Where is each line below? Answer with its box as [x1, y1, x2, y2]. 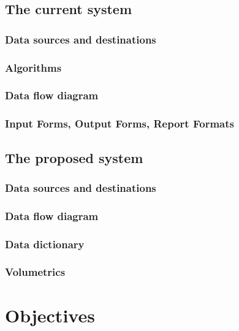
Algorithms [5, 59, 62, 75]
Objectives [5, 302, 95, 327]
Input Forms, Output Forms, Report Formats [5, 116, 234, 131]
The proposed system [5, 148, 143, 167]
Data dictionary [5, 236, 85, 251]
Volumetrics [5, 264, 66, 280]
